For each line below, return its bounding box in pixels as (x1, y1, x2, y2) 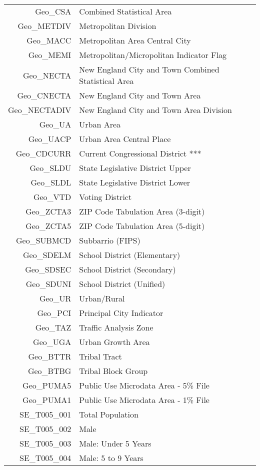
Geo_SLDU (29, 162, 71, 173)
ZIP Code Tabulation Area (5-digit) (79, 220, 205, 231)
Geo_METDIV (17, 20, 71, 31)
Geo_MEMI (28, 49, 71, 60)
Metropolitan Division (79, 20, 156, 31)
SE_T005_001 (19, 408, 71, 420)
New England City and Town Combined (79, 63, 219, 75)
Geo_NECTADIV (8, 104, 71, 115)
